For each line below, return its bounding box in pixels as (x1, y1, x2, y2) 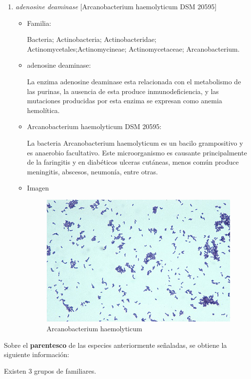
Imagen (27, 183, 49, 193)
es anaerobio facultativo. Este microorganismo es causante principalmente (27, 147, 247, 157)
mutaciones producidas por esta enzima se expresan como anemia (27, 95, 222, 106)
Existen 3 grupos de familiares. (4, 365, 97, 376)
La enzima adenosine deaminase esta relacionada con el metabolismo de (27, 76, 241, 86)
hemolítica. (27, 105, 60, 115)
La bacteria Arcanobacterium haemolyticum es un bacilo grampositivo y (27, 137, 243, 148)
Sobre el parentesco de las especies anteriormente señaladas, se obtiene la (4, 340, 227, 350)
